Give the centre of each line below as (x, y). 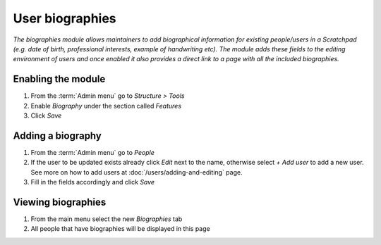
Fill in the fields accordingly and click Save (93, 182)
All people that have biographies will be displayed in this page (121, 229)
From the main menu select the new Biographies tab (107, 219)
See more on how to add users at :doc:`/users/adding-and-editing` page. (137, 172)
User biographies (65, 18)
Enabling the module (59, 79)
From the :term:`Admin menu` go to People (92, 152)
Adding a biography (57, 136)
